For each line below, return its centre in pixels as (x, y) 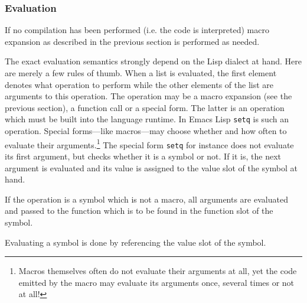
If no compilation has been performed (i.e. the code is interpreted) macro (137, 30)
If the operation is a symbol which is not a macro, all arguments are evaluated (146, 199)
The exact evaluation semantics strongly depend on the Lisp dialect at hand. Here (153, 61)
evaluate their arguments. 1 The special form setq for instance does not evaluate (149, 144)
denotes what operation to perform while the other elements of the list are (139, 84)
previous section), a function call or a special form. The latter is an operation (145, 107)
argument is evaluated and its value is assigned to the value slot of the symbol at (151, 167)
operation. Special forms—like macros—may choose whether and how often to (146, 131)
